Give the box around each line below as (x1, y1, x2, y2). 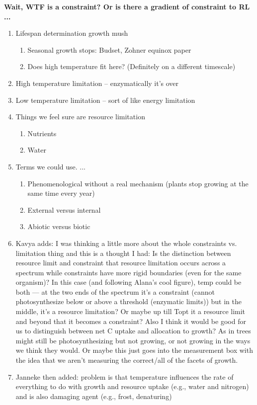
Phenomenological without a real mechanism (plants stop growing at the (27, 178, 249, 188)
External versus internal (27, 204, 101, 215)
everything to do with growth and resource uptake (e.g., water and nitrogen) (15, 381, 249, 392)
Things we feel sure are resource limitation (15, 111, 145, 122)
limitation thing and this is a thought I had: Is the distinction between (15, 247, 231, 258)
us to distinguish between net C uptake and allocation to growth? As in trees (15, 325, 251, 336)
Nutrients (27, 128, 57, 138)
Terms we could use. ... (15, 161, 86, 171)
